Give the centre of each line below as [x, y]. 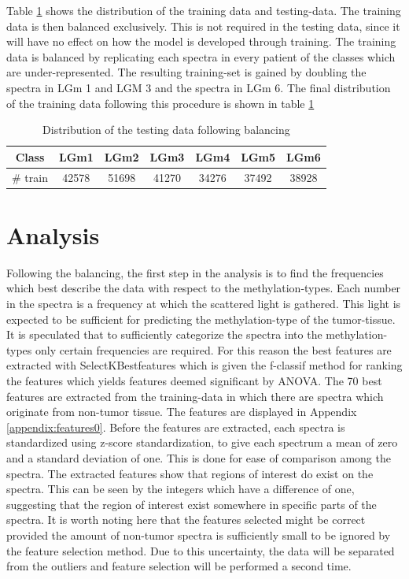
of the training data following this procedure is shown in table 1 [160, 103]
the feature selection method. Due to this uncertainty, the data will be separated [201, 550]
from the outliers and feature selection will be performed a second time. [179, 566]
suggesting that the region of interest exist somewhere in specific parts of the [192, 504]
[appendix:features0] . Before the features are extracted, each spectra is [176, 427]
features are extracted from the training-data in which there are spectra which [195, 396]
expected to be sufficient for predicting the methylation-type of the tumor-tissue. [201, 319]
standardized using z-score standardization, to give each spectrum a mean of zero [202, 442]
